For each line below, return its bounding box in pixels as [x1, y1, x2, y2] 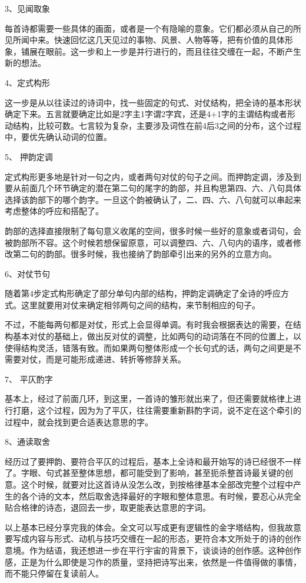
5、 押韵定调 [5, 150, 53, 162]
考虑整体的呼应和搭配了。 [5, 205, 104, 217]
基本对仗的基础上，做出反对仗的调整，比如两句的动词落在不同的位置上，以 [12, 330, 301, 342]
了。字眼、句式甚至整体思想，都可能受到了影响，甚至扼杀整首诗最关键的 [5, 467, 285, 479]
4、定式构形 [5, 76, 50, 88]
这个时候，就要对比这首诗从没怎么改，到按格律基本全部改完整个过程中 [21, 478, 293, 490]
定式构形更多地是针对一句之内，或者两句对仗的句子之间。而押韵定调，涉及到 [5, 170, 301, 182]
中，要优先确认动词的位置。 [5, 131, 112, 143]
